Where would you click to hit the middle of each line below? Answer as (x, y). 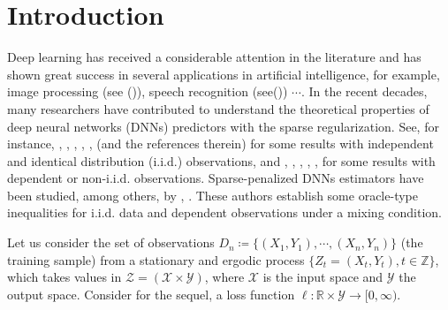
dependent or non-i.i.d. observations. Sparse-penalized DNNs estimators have (216, 178)
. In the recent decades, (364, 91)
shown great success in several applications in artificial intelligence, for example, (224, 74)
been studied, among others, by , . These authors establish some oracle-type (213, 195)
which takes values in (65, 277)
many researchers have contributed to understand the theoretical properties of (218, 108)
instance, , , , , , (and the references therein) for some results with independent (220, 144)
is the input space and (323, 277)
